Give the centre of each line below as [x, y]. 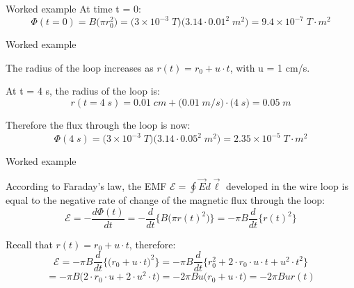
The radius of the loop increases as [80, 67]
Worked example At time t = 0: [73, 8]
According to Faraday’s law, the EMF [86, 185]
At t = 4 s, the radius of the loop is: [83, 91]
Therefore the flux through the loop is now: [98, 125]
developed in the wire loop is [287, 185]
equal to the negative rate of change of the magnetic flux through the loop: [165, 199]
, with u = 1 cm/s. [270, 67]
